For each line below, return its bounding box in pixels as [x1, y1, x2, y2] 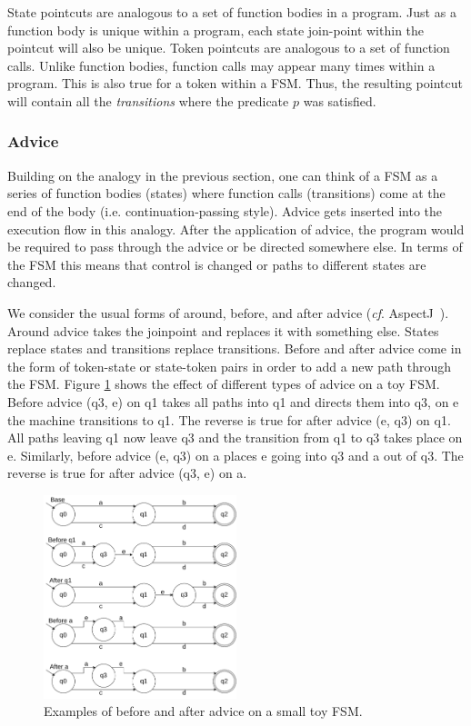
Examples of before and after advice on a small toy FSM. [44, 701, 363, 721]
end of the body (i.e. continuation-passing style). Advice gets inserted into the [7, 201, 442, 220]
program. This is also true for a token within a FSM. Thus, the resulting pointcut [7, 74, 463, 93]
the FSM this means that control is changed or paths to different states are [7, 254, 426, 273]
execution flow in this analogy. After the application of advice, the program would [7, 219, 465, 238]
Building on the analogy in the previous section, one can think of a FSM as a [7, 165, 438, 184]
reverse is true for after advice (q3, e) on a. [7, 463, 247, 482]
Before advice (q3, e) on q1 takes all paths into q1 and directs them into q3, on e [7, 392, 459, 411]
